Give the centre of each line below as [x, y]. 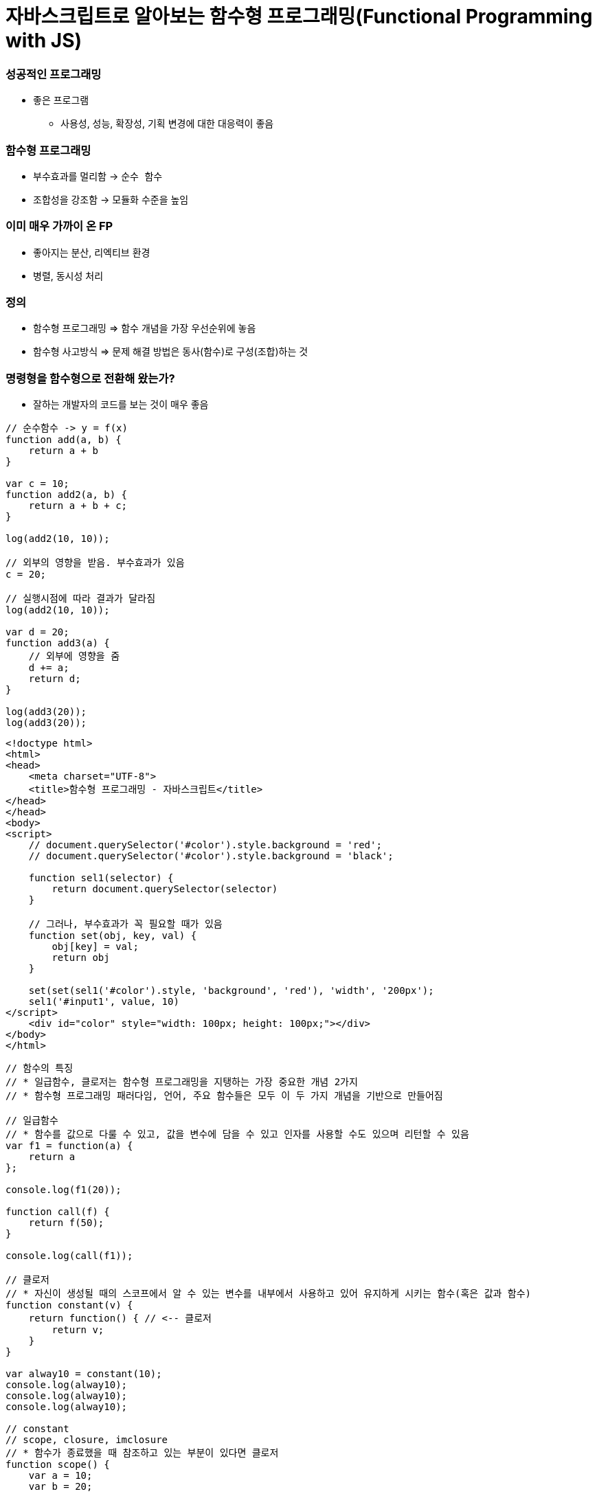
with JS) [44, 41]
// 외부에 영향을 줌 [74, 656]
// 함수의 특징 [40, 1068]
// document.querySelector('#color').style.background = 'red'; [205, 845]
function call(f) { [58, 1212]
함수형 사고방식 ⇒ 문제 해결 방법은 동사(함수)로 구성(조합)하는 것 [171, 352]
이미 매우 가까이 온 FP [59, 226]
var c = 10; [37, 484]
